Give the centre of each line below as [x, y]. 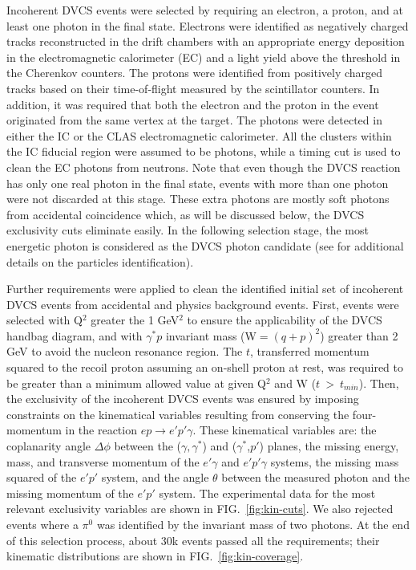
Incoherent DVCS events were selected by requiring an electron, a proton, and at [205, 10]
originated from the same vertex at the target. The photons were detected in [194, 120]
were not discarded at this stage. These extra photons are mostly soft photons [198, 199]
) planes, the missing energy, [329, 446]
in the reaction [101, 430]
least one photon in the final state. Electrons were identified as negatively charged [208, 25]
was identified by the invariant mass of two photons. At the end [253, 524]
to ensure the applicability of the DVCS [285, 320]
